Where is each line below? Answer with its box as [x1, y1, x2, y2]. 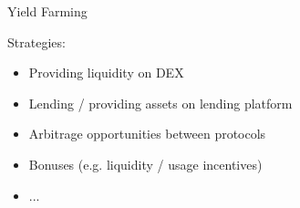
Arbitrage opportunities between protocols [28, 124, 266, 143]
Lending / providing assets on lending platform [28, 93, 293, 112]
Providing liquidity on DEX [28, 63, 184, 82]
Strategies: [7, 32, 66, 51]
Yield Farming [7, 2, 88, 20]
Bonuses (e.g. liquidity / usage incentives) [28, 154, 263, 173]
